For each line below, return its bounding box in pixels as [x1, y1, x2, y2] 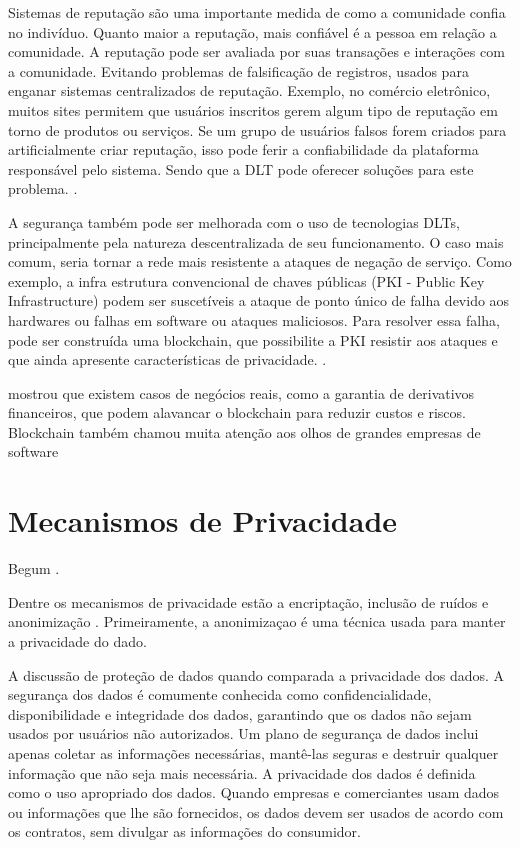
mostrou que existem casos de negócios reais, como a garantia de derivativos [8, 382, 475, 403]
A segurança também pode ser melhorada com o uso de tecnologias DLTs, [8, 211, 460, 232]
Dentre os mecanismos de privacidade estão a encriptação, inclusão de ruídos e [8, 591, 489, 612]
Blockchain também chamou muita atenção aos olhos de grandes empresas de [8, 421, 481, 442]
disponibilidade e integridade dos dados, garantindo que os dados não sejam [8, 703, 472, 724]
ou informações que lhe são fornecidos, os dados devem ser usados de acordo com [8, 801, 504, 822]
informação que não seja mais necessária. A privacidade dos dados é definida [8, 762, 476, 783]
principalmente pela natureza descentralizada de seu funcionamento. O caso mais [8, 231, 504, 252]
